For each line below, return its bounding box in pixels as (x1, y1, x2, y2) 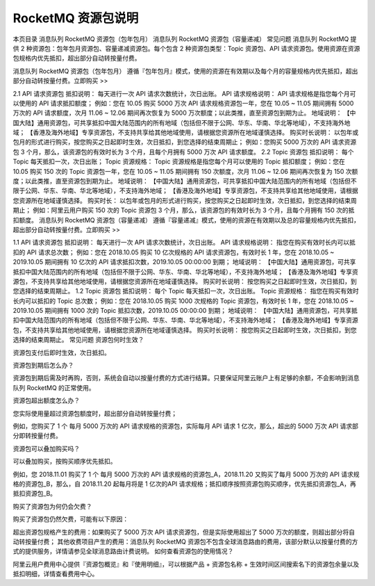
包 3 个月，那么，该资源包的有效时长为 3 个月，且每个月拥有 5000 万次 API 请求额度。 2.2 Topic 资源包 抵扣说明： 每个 (12, 147, 354, 156)
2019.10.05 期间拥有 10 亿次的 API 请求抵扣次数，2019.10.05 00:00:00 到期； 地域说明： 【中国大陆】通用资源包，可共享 (12, 258, 356, 266)
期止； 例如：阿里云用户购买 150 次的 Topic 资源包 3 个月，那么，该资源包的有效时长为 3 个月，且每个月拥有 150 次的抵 (12, 206, 355, 215)
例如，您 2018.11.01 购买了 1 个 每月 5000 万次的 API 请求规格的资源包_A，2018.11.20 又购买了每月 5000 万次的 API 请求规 (12, 470, 360, 478)
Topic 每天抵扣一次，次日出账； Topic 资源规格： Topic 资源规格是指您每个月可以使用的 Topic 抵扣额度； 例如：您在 (12, 157, 345, 166)
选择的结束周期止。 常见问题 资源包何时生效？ (12, 336, 144, 344)
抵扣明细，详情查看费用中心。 (12, 570, 99, 578)
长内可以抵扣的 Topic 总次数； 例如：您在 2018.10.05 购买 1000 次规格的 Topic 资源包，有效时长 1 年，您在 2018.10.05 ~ (12, 296, 354, 305)
